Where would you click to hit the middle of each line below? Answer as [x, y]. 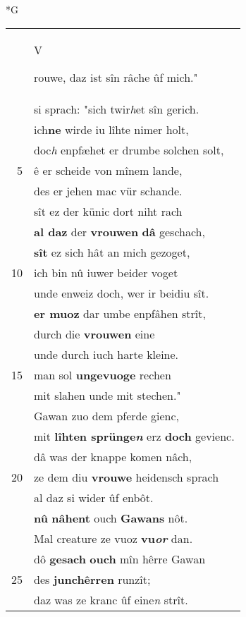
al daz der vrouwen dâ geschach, [119, 231]
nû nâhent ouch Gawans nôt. [111, 518]
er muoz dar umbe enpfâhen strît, [120, 313]
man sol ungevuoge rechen [103, 374]
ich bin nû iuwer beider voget [106, 272]
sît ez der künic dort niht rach [108, 211]
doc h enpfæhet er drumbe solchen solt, [129, 149]
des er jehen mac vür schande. [108, 190]
